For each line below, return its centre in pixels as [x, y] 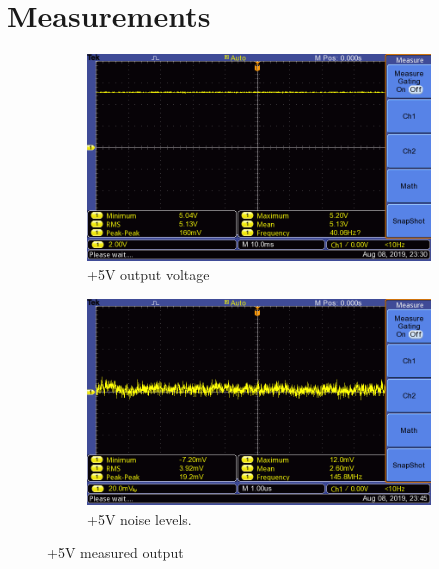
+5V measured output [115, 552]
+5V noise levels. [139, 518]
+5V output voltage [148, 274]
